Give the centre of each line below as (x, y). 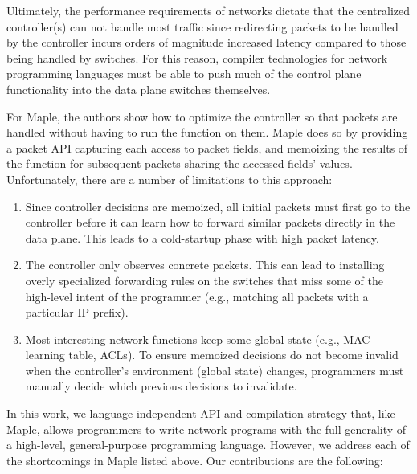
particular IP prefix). (77, 312)
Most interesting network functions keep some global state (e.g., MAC (198, 339)
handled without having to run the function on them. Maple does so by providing (207, 132)
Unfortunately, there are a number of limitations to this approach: (170, 179)
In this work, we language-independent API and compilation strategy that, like (201, 413)
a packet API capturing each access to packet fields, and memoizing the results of (207, 147)
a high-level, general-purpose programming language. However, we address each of (208, 445)
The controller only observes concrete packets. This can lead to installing (205, 265)
